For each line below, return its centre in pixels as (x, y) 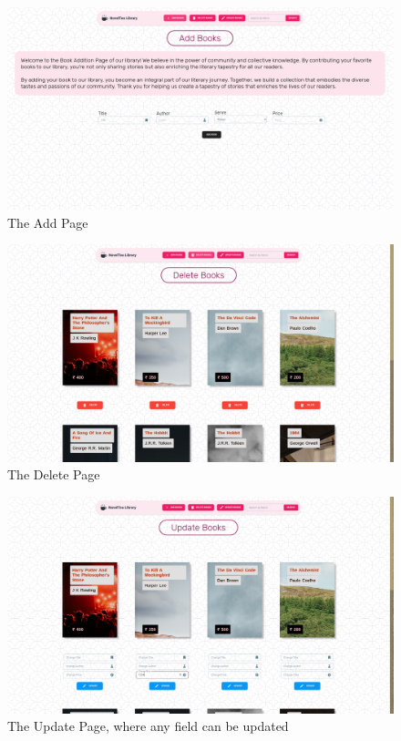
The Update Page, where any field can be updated (148, 726)
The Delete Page (54, 474)
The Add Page (48, 222)
